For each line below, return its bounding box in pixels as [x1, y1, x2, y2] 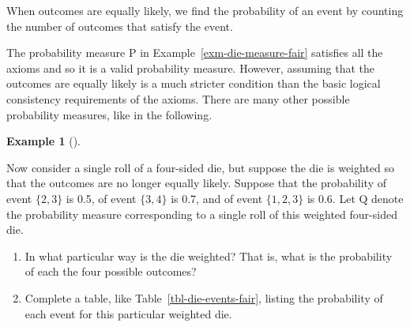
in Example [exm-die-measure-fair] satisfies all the [140, 44, 383, 61]
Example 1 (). [6, 133, 81, 149]
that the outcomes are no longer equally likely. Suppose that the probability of [6, 175, 386, 191]
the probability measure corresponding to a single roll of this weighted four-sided [6, 205, 397, 222]
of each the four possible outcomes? [24, 263, 197, 280]
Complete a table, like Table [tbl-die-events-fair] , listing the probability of [24, 289, 383, 306]
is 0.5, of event [66, 190, 137, 206]
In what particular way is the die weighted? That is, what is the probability [24, 247, 393, 264]
